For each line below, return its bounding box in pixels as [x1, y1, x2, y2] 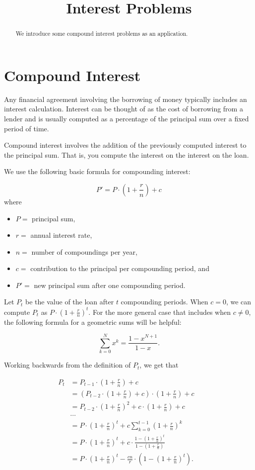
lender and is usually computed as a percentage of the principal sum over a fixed [4, 113, 249, 123]
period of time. [4, 123, 49, 133]
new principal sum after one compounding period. [34, 280, 186, 290]
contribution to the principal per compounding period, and [30, 263, 209, 274]
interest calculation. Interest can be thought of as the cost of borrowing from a [4, 103, 243, 114]
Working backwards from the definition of [4, 360, 131, 370]
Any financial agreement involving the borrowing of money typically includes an [4, 94, 247, 104]
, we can [226, 296, 252, 307]
